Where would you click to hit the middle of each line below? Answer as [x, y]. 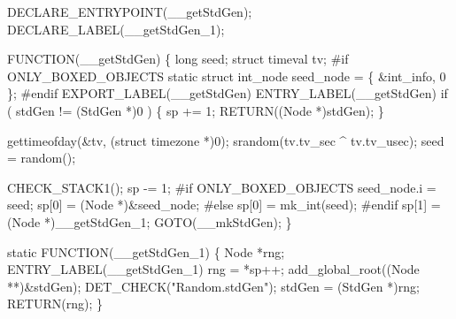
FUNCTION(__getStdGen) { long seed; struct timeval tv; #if [178, 59]
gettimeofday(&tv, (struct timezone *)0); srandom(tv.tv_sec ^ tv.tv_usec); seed [226, 140]
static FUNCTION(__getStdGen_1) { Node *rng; [146, 251]
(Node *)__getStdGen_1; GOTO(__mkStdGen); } [150, 221]
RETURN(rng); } [55, 304]
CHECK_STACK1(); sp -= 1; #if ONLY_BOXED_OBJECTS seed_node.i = [222, 187]
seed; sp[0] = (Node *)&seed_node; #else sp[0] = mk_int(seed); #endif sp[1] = [224, 205]
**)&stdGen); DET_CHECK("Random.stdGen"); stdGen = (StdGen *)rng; [213, 286]
